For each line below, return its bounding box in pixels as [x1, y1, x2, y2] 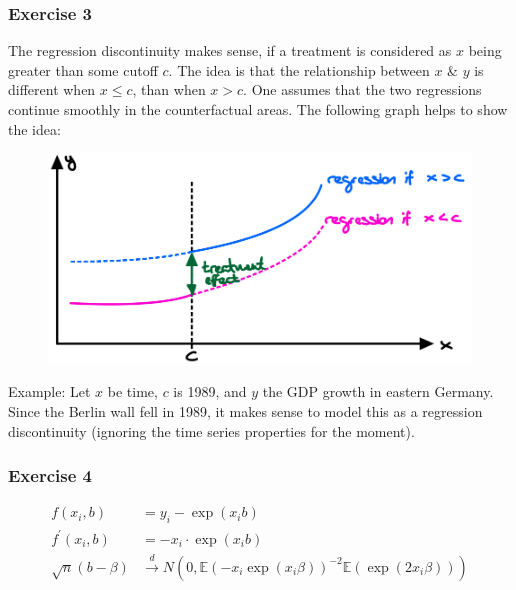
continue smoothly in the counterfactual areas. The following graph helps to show [8, 99, 508, 119]
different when [8, 79, 96, 100]
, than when [132, 79, 206, 100]
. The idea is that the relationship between [168, 59, 430, 80]
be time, [107, 381, 158, 402]
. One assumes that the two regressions [243, 79, 482, 100]
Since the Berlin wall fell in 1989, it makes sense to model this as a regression [8, 401, 483, 422]
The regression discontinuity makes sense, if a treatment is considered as [8, 40, 452, 61]
